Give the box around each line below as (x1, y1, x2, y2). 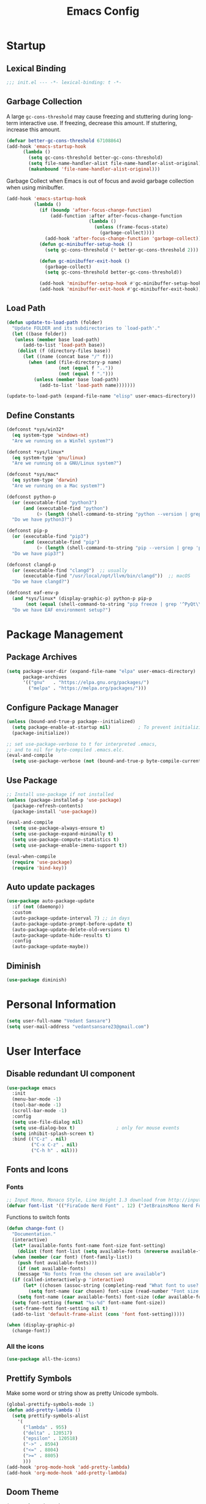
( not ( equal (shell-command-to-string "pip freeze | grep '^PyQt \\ (25, 601, 202, 607)
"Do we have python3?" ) (12, 516, 72, 523)
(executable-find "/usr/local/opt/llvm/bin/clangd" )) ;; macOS (22, 573, 191, 579)
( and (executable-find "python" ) (22, 505, 109, 512)
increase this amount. (6, 126, 61, 133)
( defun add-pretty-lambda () (6, 1407, 81, 1413)
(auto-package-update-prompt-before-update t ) (12, 921, 133, 927)
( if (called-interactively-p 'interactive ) (12, 1277, 124, 1283)
